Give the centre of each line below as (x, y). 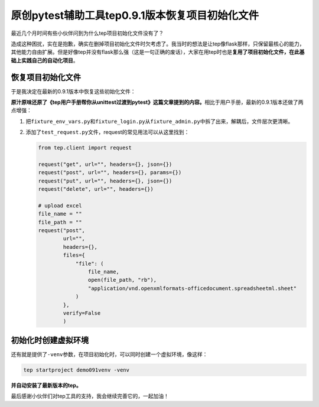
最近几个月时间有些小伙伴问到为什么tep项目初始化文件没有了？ (87, 33)
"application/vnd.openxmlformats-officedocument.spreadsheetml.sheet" (192, 288)
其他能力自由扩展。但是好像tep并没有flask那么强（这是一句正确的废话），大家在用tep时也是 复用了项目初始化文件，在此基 (158, 52)
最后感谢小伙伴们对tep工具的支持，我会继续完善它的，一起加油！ (90, 396)
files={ (74, 255)
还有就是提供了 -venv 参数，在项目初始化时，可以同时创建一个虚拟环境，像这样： (109, 354)
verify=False (82, 313)
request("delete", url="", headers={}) (96, 189)
